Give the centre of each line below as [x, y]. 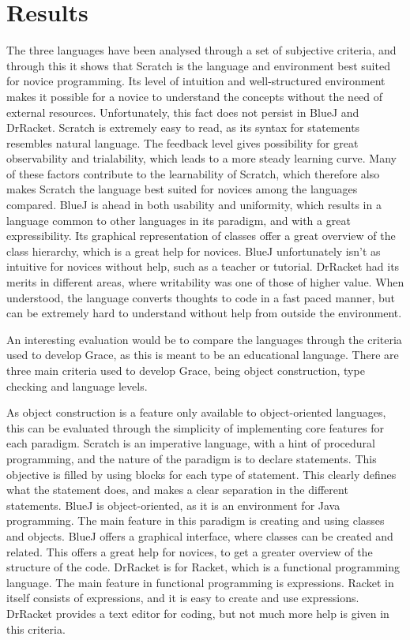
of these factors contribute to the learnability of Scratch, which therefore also [193, 173]
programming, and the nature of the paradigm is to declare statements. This [192, 458]
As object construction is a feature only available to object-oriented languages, [196, 412]
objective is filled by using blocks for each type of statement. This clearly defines [201, 474]
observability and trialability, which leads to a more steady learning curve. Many [201, 158]
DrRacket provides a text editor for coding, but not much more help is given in [198, 613]
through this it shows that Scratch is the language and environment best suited [198, 65]
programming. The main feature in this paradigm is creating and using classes [196, 520]
